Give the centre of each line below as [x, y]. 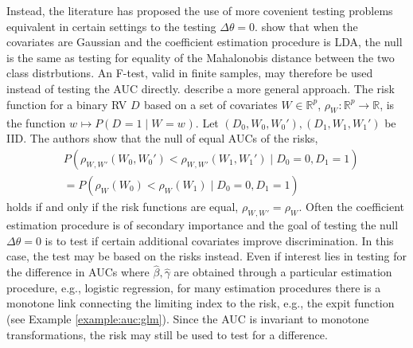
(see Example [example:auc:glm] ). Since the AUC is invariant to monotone [188, 319]
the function [36, 122]
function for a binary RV [67, 104]
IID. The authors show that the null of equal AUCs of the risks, [162, 138]
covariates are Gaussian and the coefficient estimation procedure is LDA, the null [205, 42]
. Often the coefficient [352, 207]
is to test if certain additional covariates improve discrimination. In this [219, 240]
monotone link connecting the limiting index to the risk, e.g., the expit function [201, 303]
